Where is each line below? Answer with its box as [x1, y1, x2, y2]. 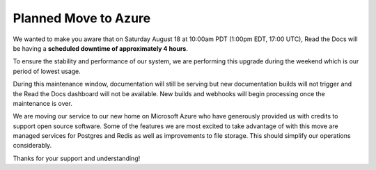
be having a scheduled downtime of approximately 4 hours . [13, 44, 188, 52]
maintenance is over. [13, 99, 72, 107]
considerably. [13, 141, 52, 150]
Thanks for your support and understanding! [13, 154, 141, 162]
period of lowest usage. [13, 67, 81, 75]
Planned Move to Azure [13, 10, 151, 26]
